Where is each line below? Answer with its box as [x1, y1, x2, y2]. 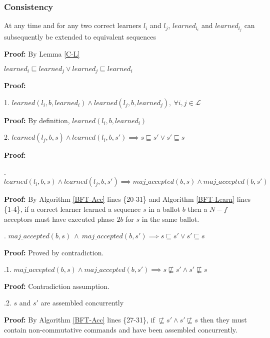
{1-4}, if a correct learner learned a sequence [4, 203, 141, 214]
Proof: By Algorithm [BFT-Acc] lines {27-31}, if [4, 314, 155, 325]
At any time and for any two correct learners [4, 20, 141, 31]
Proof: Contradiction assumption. [4, 280, 109, 291]
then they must [200, 314, 247, 325]
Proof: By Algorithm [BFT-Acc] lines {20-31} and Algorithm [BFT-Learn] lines [4, 194, 251, 204]
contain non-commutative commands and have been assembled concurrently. [4, 324, 237, 334]
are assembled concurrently [40, 297, 124, 308]
